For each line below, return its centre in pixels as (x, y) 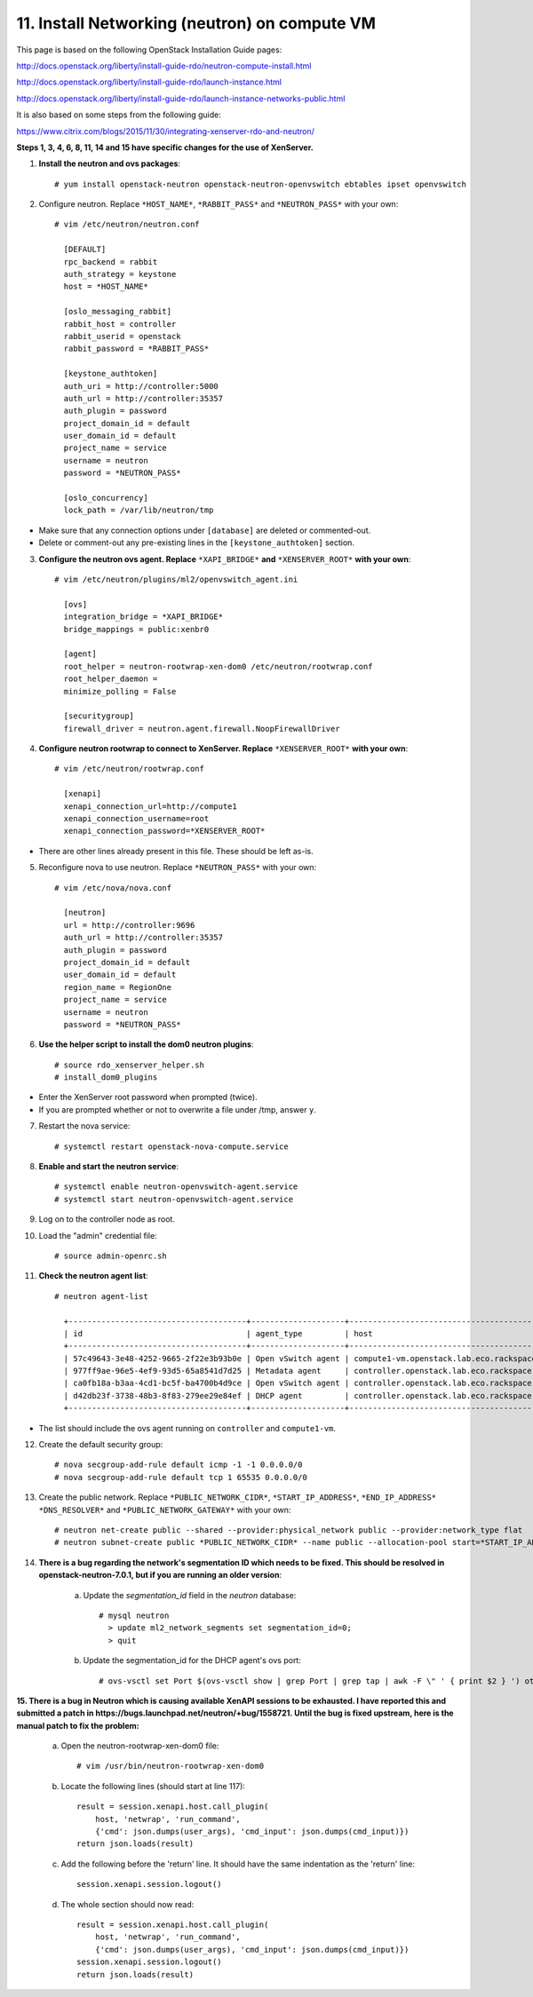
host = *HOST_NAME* (106, 287)
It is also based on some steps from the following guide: (119, 115)
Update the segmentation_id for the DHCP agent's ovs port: (192, 1660)
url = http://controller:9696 (129, 925)
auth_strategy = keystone (120, 274)
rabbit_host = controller (120, 324)
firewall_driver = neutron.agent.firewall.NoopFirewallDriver (202, 729)
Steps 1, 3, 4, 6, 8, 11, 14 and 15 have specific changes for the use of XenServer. (165, 147)
